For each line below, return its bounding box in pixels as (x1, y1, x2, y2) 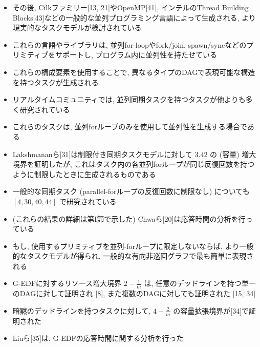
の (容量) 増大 (210, 148, 256, 159)
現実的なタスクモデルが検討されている (12, 22, 142, 33)
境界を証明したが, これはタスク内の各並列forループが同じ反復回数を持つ (12, 159, 255, 169)
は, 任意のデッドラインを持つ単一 (144, 278, 256, 288)
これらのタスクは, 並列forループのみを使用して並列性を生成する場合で (12, 121, 247, 132)
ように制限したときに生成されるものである (12, 168, 156, 179)
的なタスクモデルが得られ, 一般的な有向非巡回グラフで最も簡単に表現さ (12, 250, 254, 261)
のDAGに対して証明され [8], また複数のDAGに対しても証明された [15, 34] (12, 288, 256, 299)
